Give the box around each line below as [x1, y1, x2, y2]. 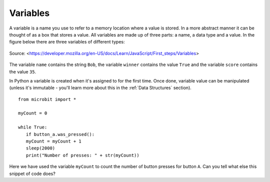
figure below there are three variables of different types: [9, 39, 125, 45]
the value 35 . [9, 68, 36, 74]
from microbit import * [18, 96, 76, 102]
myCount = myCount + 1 [25, 138, 82, 144]
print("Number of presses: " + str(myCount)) [25, 152, 139, 158]
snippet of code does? [9, 170, 56, 176]
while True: [18, 124, 47, 130]
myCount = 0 [18, 110, 47, 116]
